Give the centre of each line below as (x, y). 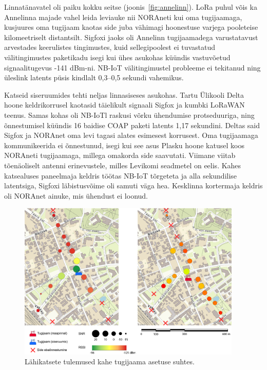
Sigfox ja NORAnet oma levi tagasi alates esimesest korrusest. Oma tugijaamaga (131, 135)
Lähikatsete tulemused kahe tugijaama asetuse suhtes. (110, 362)
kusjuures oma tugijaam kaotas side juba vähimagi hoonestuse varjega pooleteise (131, 27)
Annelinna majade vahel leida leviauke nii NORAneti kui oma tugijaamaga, (123, 17)
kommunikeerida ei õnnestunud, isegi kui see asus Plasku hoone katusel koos (124, 145)
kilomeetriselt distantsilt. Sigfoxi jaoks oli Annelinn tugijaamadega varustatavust (131, 37)
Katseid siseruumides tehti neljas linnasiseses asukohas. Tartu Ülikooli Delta (124, 94)
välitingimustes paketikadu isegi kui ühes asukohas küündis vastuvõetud (117, 57)
